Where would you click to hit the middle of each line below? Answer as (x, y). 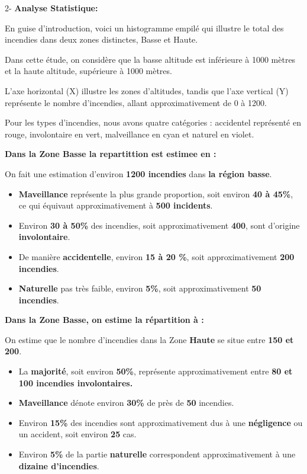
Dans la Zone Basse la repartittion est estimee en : (111, 154)
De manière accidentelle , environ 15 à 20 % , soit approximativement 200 (156, 256)
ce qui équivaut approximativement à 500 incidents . (116, 205)
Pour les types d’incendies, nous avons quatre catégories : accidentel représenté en (153, 122)
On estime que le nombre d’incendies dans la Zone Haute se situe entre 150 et (149, 339)
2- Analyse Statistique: (51, 8)
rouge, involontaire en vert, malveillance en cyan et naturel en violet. (130, 134)
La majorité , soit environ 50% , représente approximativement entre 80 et (156, 371)
